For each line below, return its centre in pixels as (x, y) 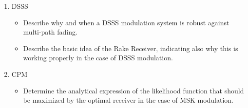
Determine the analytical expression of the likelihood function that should (134, 90)
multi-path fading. (50, 32)
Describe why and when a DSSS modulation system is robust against (126, 22)
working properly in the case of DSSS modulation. (98, 58)
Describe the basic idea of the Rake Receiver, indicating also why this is (131, 48)
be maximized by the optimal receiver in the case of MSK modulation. (128, 100)
